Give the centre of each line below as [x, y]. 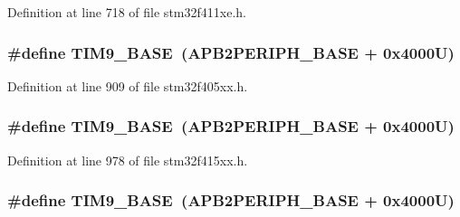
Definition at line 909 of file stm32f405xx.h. [128, 85]
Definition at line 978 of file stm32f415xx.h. [128, 160]
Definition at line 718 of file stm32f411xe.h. [127, 12]
